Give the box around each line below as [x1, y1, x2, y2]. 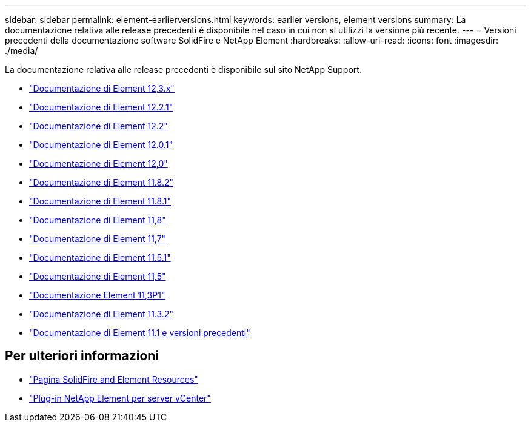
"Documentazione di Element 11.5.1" [29, 252, 171, 263]
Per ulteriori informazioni [5, 348, 159, 364]
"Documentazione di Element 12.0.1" [29, 140, 173, 150]
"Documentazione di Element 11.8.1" [29, 196, 171, 206]
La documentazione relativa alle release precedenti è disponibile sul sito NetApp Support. [5, 64, 362, 75]
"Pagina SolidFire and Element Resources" [29, 374, 198, 385]
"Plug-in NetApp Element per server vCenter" [29, 392, 211, 403]
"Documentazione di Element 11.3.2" [29, 309, 173, 319]
